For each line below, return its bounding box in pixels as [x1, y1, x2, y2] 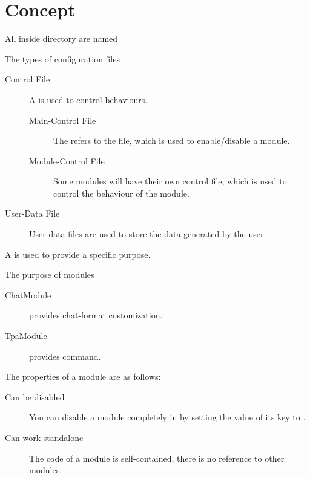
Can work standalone [5, 431, 84, 443]
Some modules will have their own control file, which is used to [53, 175, 287, 187]
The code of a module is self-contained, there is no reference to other [29, 451, 285, 464]
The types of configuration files [5, 52, 120, 65]
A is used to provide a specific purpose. [5, 247, 151, 260]
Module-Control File [29, 154, 105, 167]
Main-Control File [29, 113, 96, 126]
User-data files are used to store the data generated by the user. [29, 227, 266, 240]
